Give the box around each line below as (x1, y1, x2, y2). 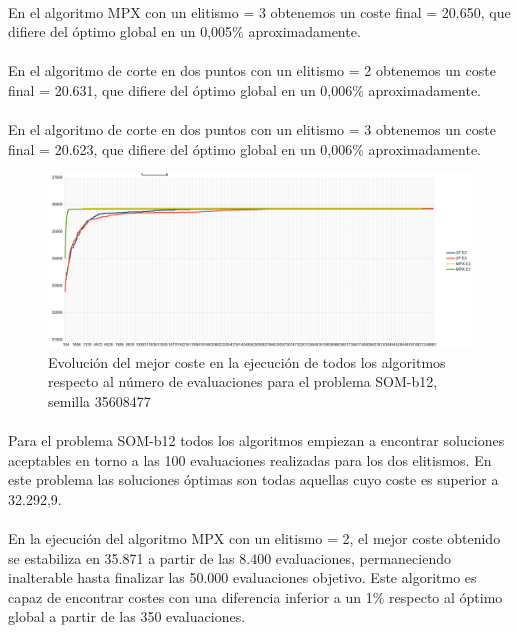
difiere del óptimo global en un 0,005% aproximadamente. (8, 21, 361, 42)
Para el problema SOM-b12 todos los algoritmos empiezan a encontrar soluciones (8, 430, 505, 451)
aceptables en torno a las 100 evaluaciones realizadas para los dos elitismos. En (8, 449, 492, 470)
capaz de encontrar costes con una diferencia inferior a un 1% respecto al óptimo (8, 586, 503, 607)
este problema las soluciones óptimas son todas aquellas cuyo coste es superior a (8, 469, 499, 490)
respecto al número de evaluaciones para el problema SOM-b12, (48, 371, 438, 392)
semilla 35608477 (48, 390, 151, 411)
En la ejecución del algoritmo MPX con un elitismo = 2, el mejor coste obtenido (8, 528, 501, 549)
